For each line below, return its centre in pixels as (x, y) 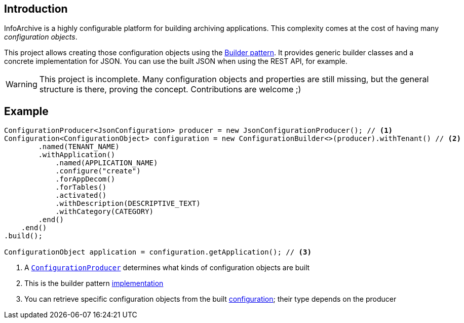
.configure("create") (98, 171)
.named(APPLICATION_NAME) (107, 163)
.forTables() (81, 187)
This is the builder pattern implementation (94, 283)
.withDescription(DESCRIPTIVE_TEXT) (128, 204)
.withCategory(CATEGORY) (105, 212)
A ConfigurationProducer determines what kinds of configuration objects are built (167, 268)
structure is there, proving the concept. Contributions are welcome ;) (170, 89)
